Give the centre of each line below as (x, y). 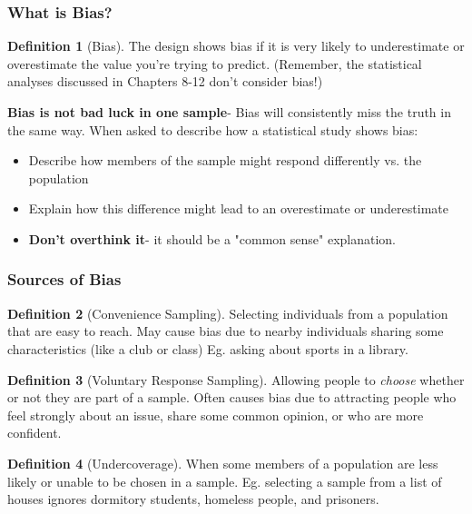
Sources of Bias (64, 279)
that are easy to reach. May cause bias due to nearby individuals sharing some (226, 331)
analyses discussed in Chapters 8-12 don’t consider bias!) (165, 81)
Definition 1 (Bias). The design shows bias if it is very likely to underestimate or (236, 46)
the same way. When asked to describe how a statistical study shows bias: (213, 129)
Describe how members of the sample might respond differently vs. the (225, 160)
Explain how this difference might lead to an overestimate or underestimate (238, 208)
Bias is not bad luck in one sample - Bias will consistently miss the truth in (229, 112)
